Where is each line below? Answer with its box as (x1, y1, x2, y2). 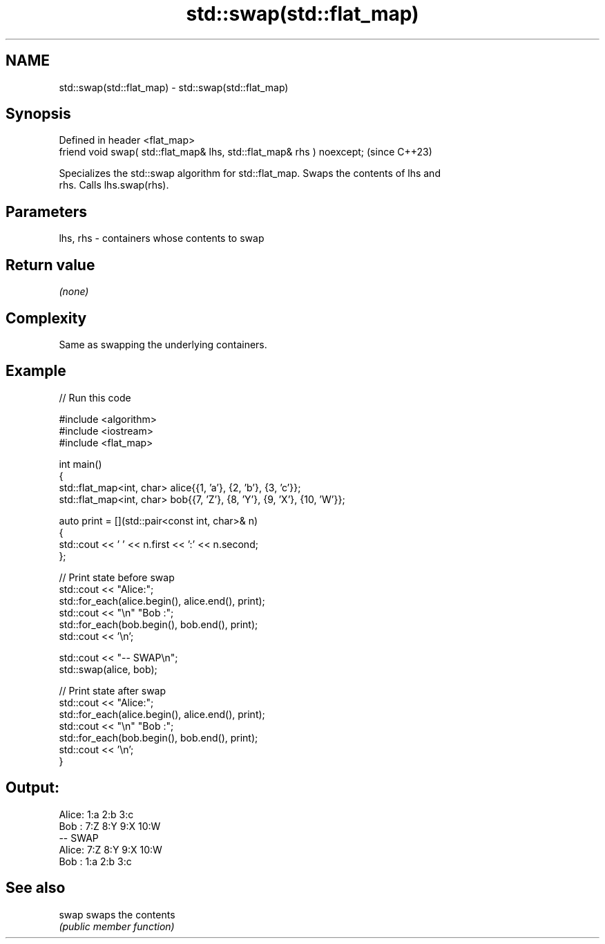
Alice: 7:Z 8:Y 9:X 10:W (59, 843, 162, 856)
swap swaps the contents (59, 908, 175, 921)
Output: (6, 779, 59, 797)
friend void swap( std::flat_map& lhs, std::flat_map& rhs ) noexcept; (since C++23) (59, 146, 432, 158)
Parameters (6, 202, 87, 220)
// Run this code (59, 391, 131, 404)
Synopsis (6, 105, 71, 123)
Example (6, 362, 66, 380)
